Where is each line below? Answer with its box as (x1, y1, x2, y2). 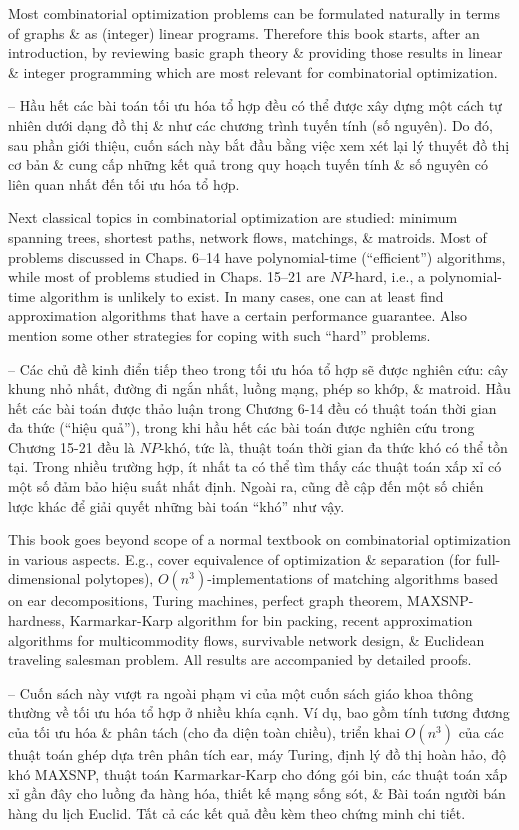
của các (458, 722, 504, 742)
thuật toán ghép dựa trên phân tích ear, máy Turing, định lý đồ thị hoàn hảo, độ (8, 744, 506, 764)
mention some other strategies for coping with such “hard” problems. (8, 324, 431, 345)
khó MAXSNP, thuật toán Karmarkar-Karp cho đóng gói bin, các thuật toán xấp (8, 763, 508, 784)
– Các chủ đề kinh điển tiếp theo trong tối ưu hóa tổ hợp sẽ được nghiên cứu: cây (8, 358, 509, 379)
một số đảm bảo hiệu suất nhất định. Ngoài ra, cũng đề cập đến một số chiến (8, 476, 484, 497)
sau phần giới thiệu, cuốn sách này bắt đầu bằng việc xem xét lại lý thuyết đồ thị (8, 134, 510, 155)
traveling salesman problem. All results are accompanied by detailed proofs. (8, 649, 472, 670)
